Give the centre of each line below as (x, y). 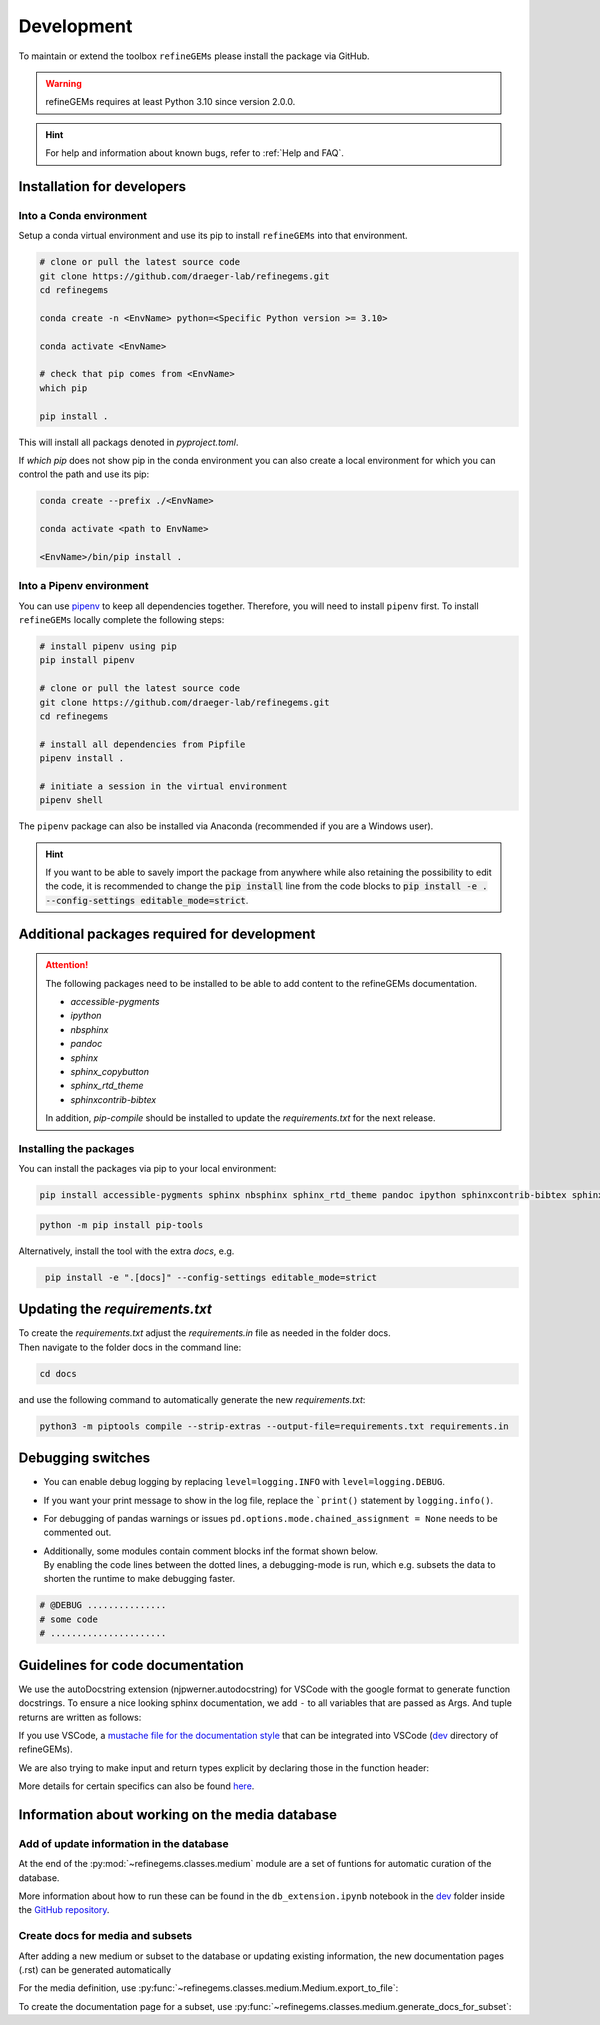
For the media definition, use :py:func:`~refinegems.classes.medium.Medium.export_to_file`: (208, 1988)
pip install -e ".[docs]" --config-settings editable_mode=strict (211, 1277)
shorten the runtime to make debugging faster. (139, 1579)
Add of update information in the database (123, 1843)
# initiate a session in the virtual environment (163, 786)
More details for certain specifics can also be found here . (136, 1786)
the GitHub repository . (64, 1910)
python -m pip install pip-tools (121, 1224)
